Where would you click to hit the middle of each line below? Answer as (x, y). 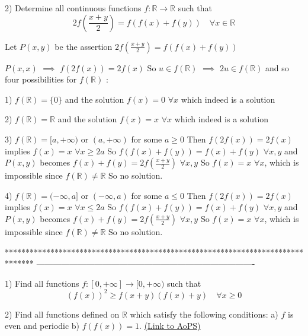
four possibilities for (41, 79)
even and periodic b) (42, 326)
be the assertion (84, 46)
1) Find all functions (42, 283)
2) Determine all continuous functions (73, 8)
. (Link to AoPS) (170, 326)
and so (277, 67)
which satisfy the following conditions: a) (204, 314)
